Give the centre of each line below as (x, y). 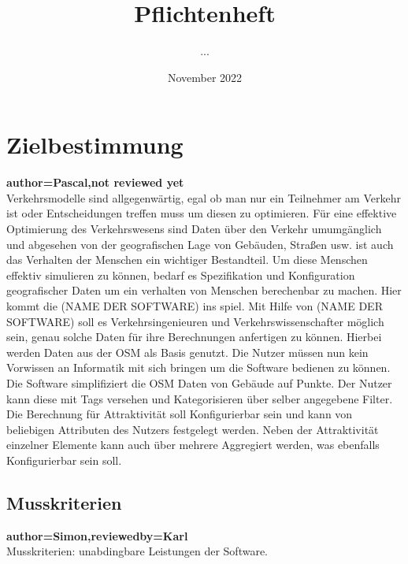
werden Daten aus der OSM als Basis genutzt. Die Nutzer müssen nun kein (187, 352)
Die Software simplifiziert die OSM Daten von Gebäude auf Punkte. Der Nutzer (199, 382)
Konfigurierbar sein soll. (64, 460)
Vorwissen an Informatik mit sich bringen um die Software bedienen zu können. (198, 367)
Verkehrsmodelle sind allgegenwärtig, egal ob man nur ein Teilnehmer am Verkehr (204, 197)
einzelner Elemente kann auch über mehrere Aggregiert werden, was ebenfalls (193, 445)
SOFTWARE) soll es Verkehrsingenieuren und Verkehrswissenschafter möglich (195, 321)
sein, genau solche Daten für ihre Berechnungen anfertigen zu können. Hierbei (194, 337)
